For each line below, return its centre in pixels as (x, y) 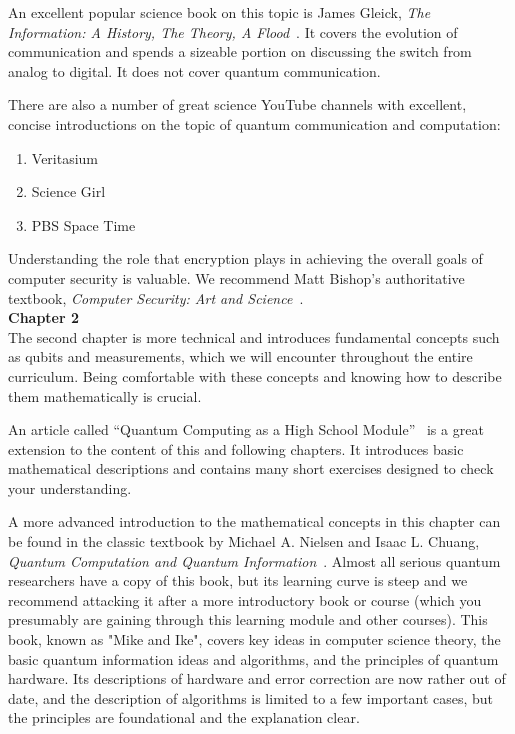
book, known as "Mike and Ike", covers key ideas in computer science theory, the (254, 639)
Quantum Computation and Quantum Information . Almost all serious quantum (254, 560)
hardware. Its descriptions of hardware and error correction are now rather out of (257, 678)
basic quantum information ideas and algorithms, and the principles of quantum (253, 658)
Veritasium (65, 157)
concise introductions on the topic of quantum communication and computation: (254, 123)
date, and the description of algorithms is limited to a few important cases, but (251, 697)
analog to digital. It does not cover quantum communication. (194, 70)
